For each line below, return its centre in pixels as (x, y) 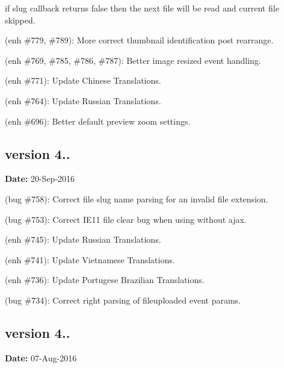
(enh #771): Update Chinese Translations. (83, 80)
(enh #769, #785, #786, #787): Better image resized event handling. (133, 60)
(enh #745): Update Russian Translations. (83, 239)
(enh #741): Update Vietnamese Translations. (90, 259)
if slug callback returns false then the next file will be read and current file (142, 8)
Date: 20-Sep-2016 (40, 179)
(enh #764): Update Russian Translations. (83, 100)
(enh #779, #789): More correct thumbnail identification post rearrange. (139, 40)
